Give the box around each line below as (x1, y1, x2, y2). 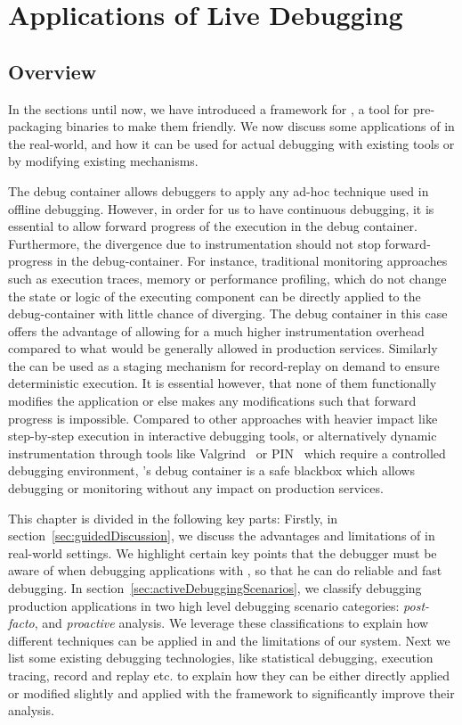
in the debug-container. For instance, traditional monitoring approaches (56, 251, 448, 270)
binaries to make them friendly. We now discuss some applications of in (66, 117, 455, 136)
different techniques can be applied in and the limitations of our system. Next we (8, 630, 450, 649)
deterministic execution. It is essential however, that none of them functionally (8, 374, 437, 392)
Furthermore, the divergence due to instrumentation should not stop (8, 234, 381, 252)
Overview (8, 57, 97, 85)
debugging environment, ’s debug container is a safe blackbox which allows (8, 461, 415, 480)
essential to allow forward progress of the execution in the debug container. (8, 217, 417, 235)
